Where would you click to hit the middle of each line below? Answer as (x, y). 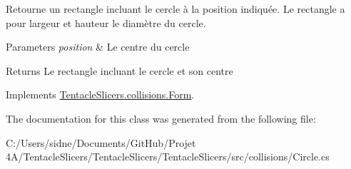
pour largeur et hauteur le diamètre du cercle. (106, 22)
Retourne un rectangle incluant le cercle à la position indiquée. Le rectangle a (175, 9)
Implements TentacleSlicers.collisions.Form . (100, 94)
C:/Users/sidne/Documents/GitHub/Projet (101, 142)
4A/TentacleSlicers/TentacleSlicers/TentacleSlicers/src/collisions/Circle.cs (168, 157)
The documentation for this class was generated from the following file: (161, 118)
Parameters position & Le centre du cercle (98, 47)
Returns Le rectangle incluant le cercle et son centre (119, 70)
